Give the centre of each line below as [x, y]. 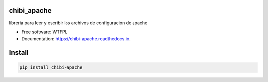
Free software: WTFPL [44, 32]
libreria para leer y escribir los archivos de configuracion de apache [78, 23]
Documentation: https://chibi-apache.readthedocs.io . [76, 39]
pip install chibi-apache [51, 67]
